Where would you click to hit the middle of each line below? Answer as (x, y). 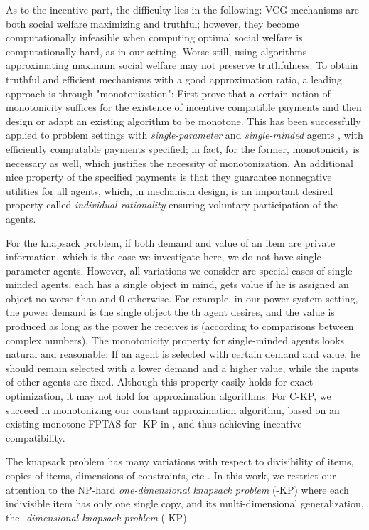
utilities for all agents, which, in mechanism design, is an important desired (170, 190)
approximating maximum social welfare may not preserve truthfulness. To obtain (182, 65)
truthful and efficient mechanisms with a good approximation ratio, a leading (174, 79)
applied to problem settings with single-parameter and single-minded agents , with (184, 135)
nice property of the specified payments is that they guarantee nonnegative (169, 177)
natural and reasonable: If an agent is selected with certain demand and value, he (183, 354)
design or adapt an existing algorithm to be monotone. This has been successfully (183, 121)
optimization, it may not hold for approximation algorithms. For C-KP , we (169, 396)
